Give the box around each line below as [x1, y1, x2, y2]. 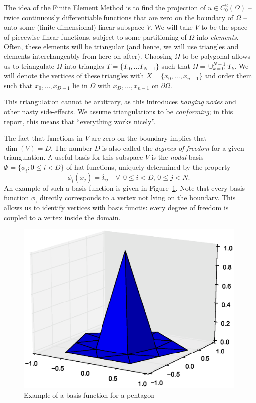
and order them [205, 70, 252, 81]
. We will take [150, 22, 193, 32]
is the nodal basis [151, 152, 204, 162]
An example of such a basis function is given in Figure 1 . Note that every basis [4, 182, 245, 193]
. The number [50, 142, 92, 152]
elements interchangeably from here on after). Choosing [4, 50, 172, 61]
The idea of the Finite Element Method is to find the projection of [4, 2, 206, 12]
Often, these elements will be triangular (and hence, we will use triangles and [4, 41, 239, 51]
